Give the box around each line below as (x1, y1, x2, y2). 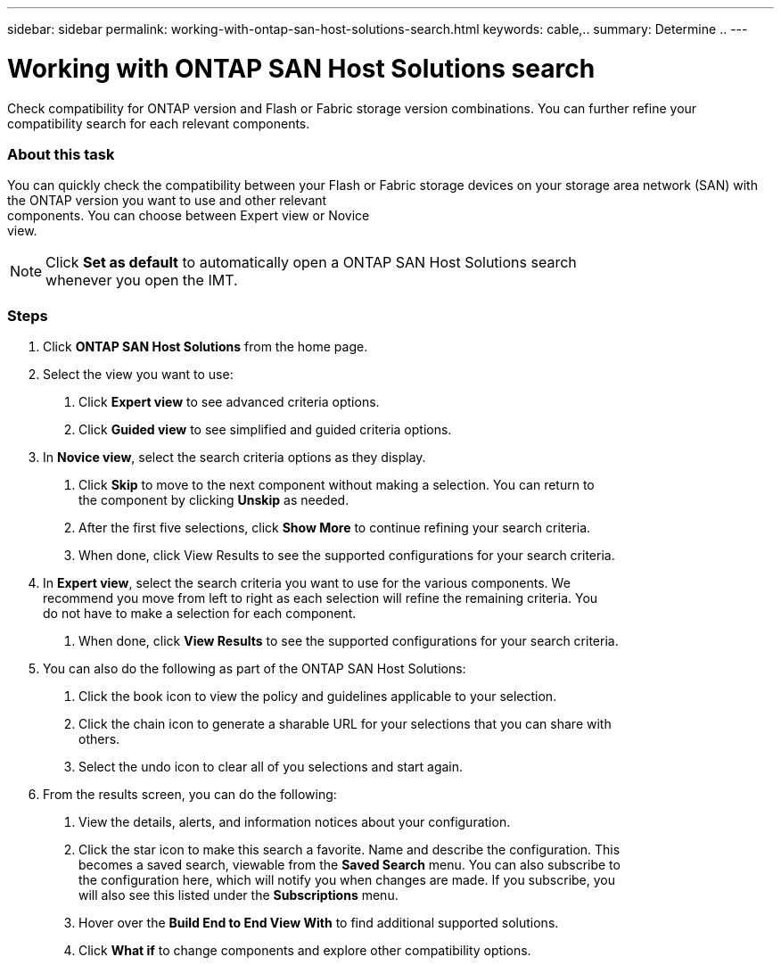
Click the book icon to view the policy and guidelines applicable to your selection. (78, 689, 557, 704)
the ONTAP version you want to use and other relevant (7, 193, 327, 209)
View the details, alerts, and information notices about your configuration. (78, 814, 511, 829)
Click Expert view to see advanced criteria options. (78, 394, 380, 409)
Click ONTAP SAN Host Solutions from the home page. (43, 339, 368, 354)
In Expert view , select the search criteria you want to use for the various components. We (43, 575, 571, 590)
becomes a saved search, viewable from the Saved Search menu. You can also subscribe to (78, 857, 621, 872)
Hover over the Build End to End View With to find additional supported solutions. (78, 915, 559, 930)
